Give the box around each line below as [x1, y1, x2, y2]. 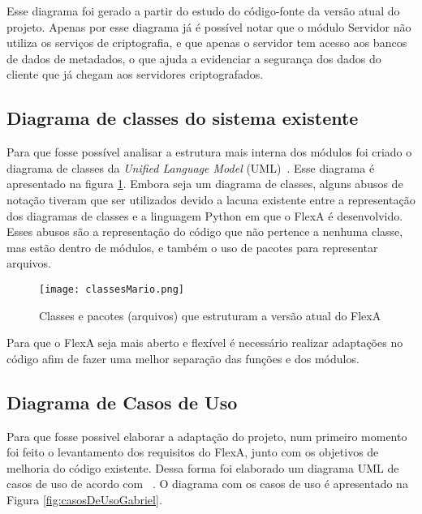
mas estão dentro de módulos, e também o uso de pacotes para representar [6, 238, 378, 255]
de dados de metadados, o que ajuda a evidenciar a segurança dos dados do [6, 49, 381, 66]
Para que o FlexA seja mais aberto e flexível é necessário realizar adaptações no [6, 334, 403, 351]
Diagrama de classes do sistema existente [6, 105, 359, 131]
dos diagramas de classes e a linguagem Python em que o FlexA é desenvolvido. [6, 207, 403, 224]
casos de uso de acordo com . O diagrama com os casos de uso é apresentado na [6, 475, 408, 492]
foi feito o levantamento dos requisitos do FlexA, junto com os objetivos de [6, 443, 379, 460]
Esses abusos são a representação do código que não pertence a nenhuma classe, [6, 223, 403, 240]
